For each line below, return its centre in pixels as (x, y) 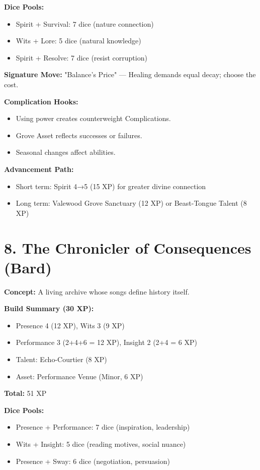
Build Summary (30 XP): (49, 308)
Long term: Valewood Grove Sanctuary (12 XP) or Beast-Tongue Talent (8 (131, 203)
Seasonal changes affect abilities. (66, 152)
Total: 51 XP (25, 393)
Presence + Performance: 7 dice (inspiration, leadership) (103, 427)
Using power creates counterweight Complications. (93, 118)
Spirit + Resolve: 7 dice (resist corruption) (81, 57)
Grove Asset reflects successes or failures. (79, 135)
